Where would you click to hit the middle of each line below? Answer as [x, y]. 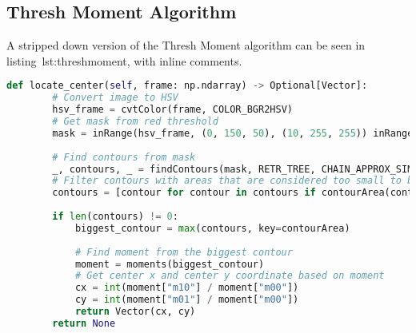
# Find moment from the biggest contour [184, 252]
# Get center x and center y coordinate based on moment [230, 276]
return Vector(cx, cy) [135, 312]
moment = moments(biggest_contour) [170, 264]
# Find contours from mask [124, 157]
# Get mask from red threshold [135, 122]
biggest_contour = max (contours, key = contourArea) [212, 228]
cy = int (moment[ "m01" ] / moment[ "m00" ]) [187, 300]
